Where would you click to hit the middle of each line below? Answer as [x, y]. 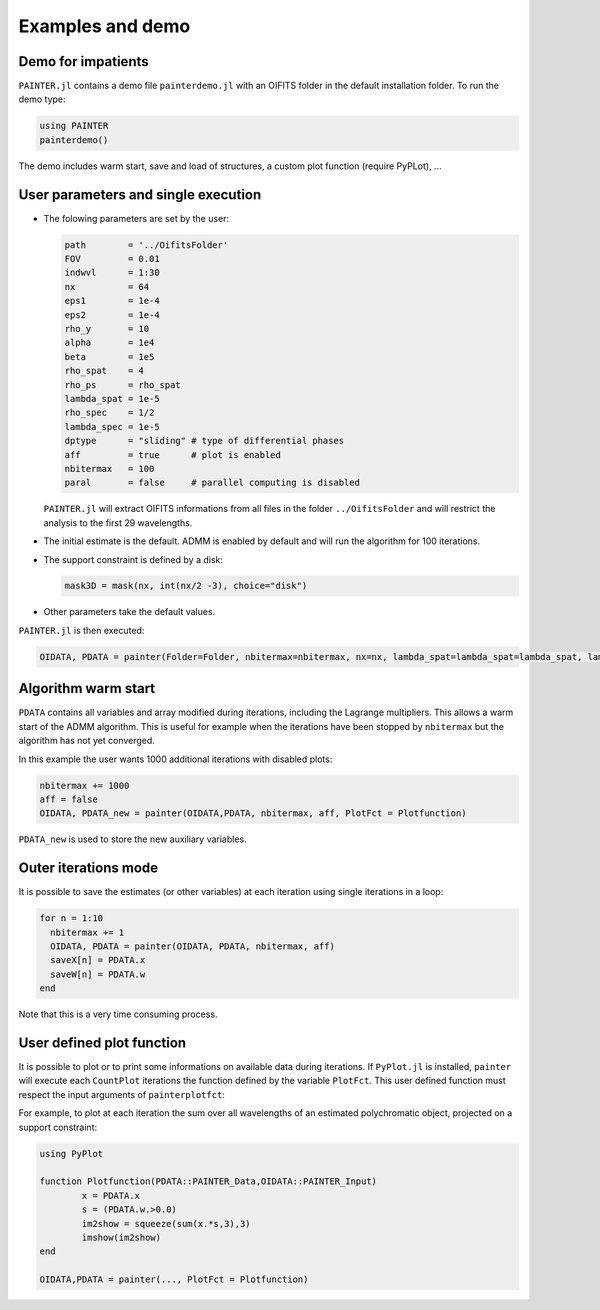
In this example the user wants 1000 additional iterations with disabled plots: [175, 759]
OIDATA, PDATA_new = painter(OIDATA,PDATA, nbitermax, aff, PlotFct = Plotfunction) [253, 813]
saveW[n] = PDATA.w [98, 974]
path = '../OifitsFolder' [146, 244]
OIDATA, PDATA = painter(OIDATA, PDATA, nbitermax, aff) [192, 946]
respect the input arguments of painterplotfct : [121, 1094]
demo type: [42, 99]
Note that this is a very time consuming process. [118, 1014]
